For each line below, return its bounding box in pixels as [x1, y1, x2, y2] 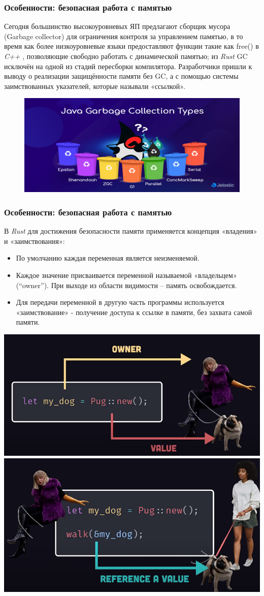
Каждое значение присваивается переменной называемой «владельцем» [16, 270, 237, 280]
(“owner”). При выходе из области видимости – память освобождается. [16, 279, 237, 290]
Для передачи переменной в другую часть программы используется [16, 297, 224, 307]
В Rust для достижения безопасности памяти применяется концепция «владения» [4, 226, 257, 236]
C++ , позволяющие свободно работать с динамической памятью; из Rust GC [4, 51, 248, 61]
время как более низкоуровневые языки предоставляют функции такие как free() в [4, 41, 259, 51]
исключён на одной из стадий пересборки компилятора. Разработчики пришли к [4, 60, 252, 71]
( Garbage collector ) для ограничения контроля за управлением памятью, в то [4, 30, 243, 41]
